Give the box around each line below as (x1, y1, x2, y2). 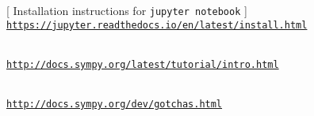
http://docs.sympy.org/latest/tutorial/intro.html (6, 58, 279, 70)
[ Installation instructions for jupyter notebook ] (6, 2, 247, 18)
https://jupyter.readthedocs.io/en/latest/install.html (6, 19, 308, 31)
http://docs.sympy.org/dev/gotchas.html (6, 99, 223, 110)
